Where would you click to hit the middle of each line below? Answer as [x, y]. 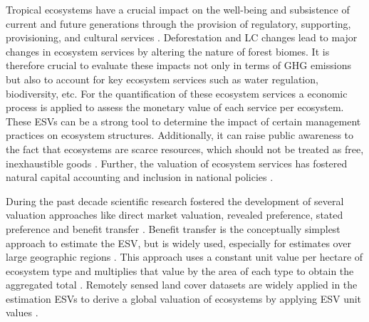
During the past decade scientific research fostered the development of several [175, 201]
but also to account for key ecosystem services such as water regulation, [162, 79]
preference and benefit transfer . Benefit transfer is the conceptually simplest [173, 228]
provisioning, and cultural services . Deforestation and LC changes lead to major [182, 37]
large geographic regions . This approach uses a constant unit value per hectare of [184, 257]
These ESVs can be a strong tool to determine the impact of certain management [183, 121]
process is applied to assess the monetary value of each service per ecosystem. [175, 107]
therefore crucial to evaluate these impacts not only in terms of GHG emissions [178, 65]
